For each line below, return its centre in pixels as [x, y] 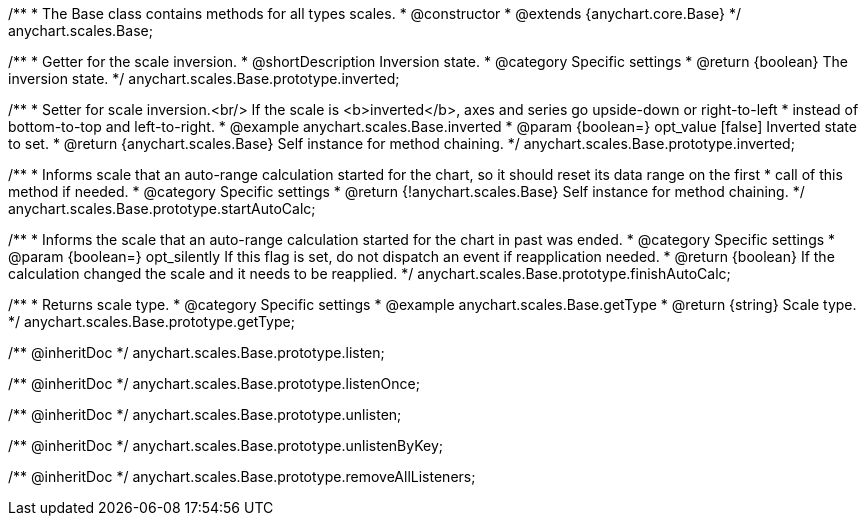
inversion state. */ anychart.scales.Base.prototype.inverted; [204, 78]
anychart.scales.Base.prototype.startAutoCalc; [162, 208]
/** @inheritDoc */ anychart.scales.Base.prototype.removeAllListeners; [242, 476]
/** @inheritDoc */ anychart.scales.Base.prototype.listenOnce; [214, 383]
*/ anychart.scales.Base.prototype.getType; [151, 321]
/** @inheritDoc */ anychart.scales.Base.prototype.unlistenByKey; [226, 445]
